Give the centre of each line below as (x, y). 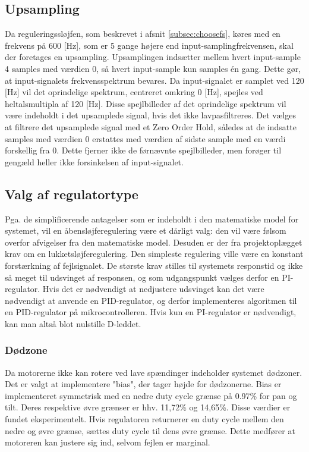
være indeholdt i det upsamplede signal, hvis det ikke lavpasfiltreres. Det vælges (150, 115)
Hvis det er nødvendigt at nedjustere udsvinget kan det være (153, 289)
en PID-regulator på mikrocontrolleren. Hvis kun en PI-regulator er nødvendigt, (151, 312)
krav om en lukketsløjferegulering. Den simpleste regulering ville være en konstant (154, 254)
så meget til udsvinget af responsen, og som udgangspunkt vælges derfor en (142, 277)
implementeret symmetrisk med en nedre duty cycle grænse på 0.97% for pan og (151, 395)
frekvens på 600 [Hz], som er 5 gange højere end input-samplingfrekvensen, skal (149, 45)
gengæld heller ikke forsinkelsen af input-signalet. (94, 161)
